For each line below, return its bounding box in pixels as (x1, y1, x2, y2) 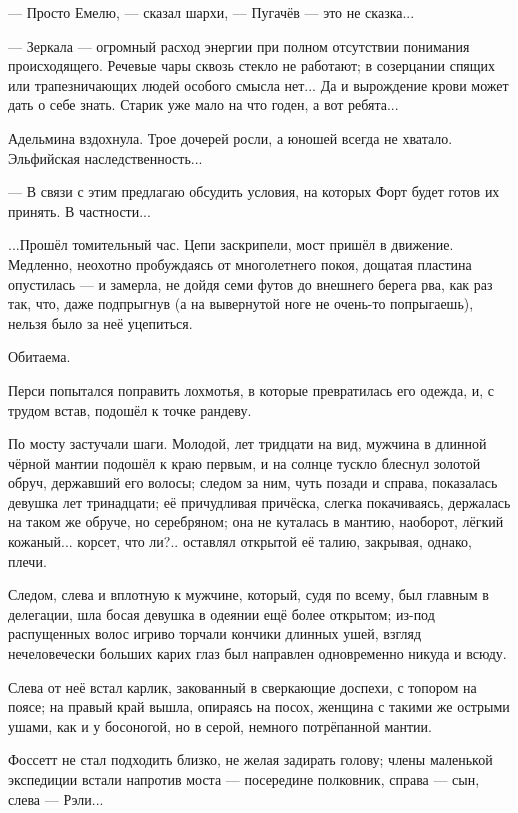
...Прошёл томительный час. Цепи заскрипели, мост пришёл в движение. (8, 234, 454, 255)
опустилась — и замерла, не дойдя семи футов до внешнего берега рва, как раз (8, 273, 493, 294)
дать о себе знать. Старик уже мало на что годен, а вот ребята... (8, 94, 399, 115)
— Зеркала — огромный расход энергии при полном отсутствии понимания (8, 35, 470, 56)
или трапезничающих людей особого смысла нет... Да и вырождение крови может (8, 74, 509, 95)
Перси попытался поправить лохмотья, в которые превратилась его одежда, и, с (8, 379, 494, 400)
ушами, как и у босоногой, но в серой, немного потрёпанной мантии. (8, 715, 432, 736)
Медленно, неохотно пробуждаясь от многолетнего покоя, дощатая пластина (8, 253, 472, 274)
